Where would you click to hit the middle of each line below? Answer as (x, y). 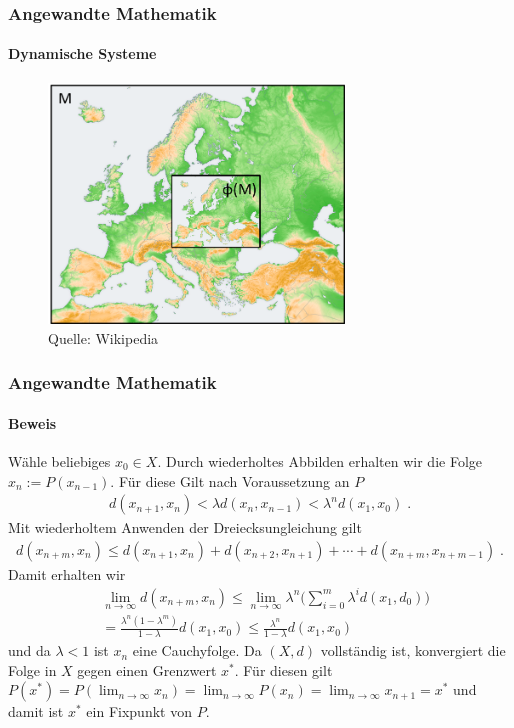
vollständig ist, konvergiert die (413, 650)
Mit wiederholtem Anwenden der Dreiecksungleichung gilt (185, 527)
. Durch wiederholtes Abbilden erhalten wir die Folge (319, 460)
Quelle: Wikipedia (103, 337)
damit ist (36, 711)
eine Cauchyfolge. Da (197, 650)
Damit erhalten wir (67, 573)
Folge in (32, 669)
